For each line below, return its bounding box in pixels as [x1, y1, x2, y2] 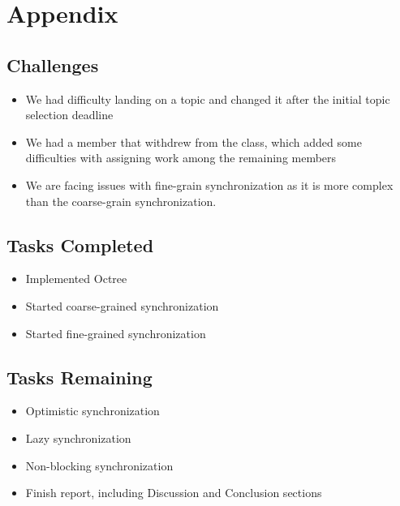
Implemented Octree [25, 270, 127, 287]
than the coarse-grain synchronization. [25, 192, 217, 209]
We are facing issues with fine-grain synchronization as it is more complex [25, 176, 394, 193]
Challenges [6, 52, 99, 77]
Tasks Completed [6, 232, 154, 257]
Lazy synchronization [25, 429, 131, 446]
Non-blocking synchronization [25, 457, 174, 474]
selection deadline [25, 106, 114, 123]
